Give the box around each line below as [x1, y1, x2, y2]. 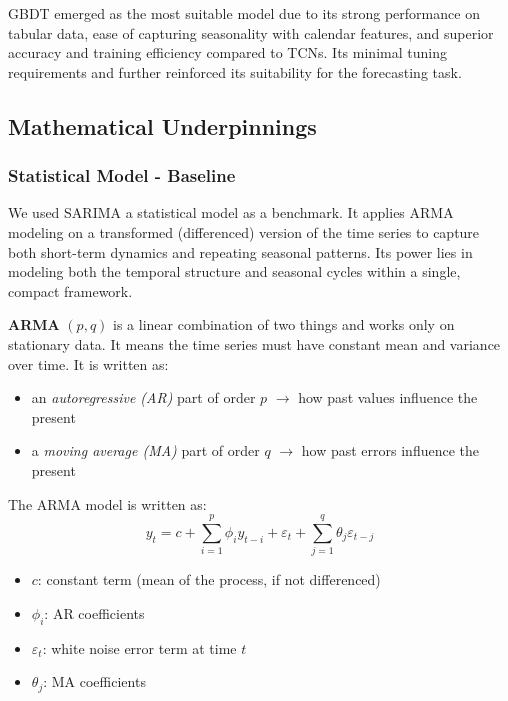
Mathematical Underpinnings [8, 110, 317, 141]
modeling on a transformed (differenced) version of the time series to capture [8, 221, 480, 242]
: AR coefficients [44, 602, 145, 623]
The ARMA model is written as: [8, 493, 207, 514]
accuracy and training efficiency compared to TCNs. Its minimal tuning [8, 42, 447, 63]
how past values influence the [298, 387, 478, 408]
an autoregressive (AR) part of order [31, 387, 256, 408]
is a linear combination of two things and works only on [113, 314, 455, 335]
